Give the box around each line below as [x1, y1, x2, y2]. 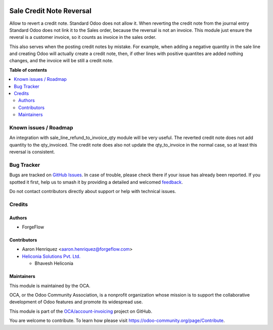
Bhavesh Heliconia [34, 260, 73, 266]
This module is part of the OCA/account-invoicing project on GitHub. [9, 308, 153, 314]
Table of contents [9, 67, 48, 73]
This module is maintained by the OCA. [9, 282, 90, 289]
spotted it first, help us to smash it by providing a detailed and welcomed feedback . [9, 179, 183, 185]
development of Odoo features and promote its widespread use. [9, 299, 143, 305]
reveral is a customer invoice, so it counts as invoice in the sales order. [9, 34, 157, 40]
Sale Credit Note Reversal [9, 7, 92, 15]
